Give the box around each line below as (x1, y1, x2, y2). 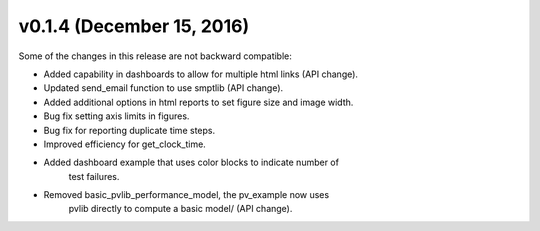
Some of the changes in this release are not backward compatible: (18, 50, 292, 62)
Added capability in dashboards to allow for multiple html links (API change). (43, 68, 359, 80)
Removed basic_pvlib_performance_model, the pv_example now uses (43, 189, 330, 201)
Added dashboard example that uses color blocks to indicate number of (43, 156, 340, 169)
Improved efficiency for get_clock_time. (43, 138, 207, 150)
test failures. (68, 170, 120, 182)
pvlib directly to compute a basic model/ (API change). (68, 203, 293, 215)
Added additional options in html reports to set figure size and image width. (43, 96, 354, 108)
